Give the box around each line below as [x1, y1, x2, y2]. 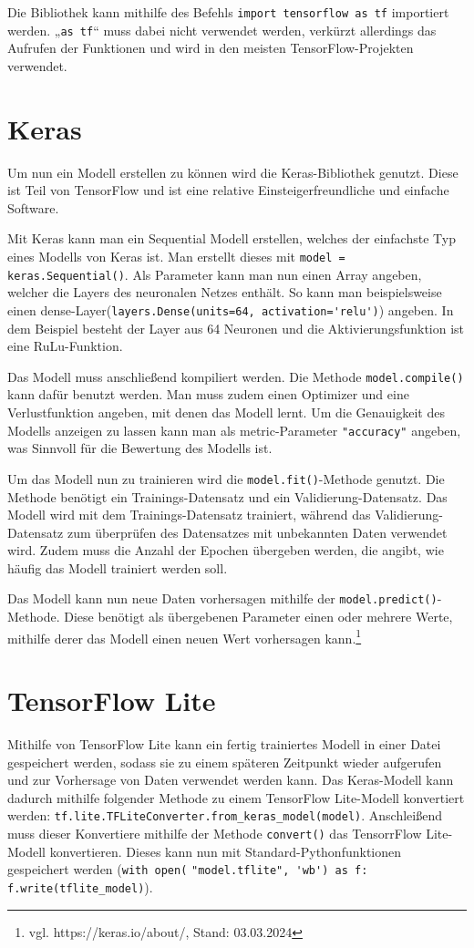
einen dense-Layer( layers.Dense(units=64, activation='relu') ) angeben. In [7, 300, 454, 319]
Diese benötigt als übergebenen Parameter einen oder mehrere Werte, [64, 607, 453, 626]
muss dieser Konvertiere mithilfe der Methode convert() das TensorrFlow [7, 824, 422, 843]
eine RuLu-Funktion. [7, 336, 123, 355]
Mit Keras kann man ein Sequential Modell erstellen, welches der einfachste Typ [7, 229, 456, 248]
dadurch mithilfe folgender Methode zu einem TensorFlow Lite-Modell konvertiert [7, 788, 465, 807]
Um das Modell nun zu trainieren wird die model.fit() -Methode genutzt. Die [7, 469, 445, 488]
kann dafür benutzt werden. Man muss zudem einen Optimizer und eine [7, 385, 409, 404]
